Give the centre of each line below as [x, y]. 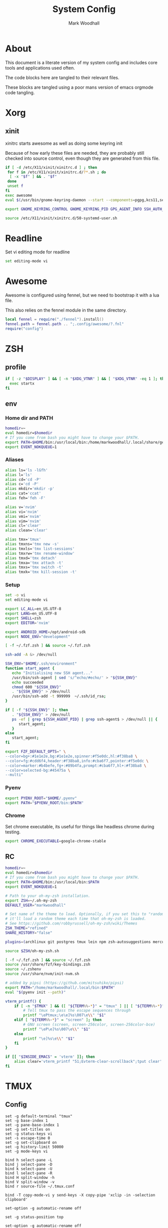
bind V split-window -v [30, 1182]
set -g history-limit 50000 [34, 1147]
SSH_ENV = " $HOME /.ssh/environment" [41, 664]
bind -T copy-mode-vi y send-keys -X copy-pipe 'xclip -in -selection [80, 1195]
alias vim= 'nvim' [23, 521]
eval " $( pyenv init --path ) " [35, 992]
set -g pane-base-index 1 [32, 1125]
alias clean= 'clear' [27, 530]
